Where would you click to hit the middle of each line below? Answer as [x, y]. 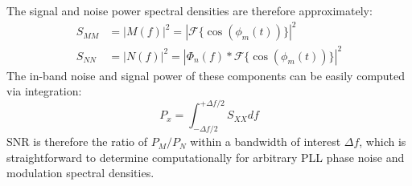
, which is [383, 142]
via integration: [44, 91]
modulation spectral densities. [80, 173]
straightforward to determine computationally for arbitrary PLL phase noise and [206, 157]
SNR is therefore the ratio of [77, 142]
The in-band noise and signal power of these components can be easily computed [206, 75]
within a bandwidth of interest [266, 142]
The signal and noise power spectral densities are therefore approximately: [190, 10]
